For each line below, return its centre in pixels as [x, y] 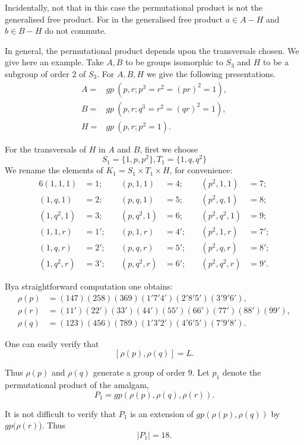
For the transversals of [46, 149]
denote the [242, 372]
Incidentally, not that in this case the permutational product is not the [134, 7]
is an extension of [162, 413]
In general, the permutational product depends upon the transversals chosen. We [152, 50]
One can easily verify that [52, 343]
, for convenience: [201, 170]
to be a [276, 62]
